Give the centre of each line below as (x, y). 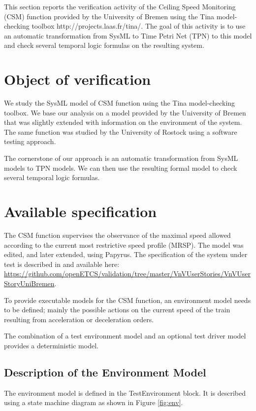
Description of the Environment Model (105, 372)
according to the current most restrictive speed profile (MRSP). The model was (124, 244)
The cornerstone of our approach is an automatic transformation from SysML (121, 158)
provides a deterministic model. (51, 345)
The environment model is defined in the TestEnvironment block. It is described (125, 392)
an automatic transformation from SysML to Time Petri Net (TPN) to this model (128, 35)
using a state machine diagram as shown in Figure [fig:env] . (94, 402)
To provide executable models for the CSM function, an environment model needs (128, 300)
